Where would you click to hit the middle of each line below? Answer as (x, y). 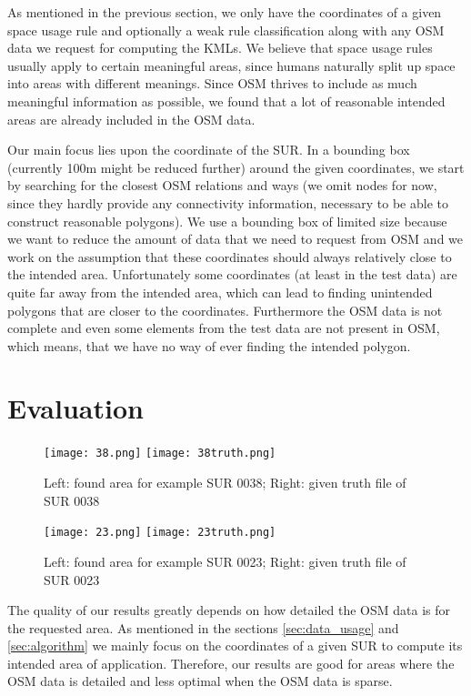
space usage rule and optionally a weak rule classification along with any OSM (226, 30)
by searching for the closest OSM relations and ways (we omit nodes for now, (222, 185)
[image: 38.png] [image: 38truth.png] (160, 454)
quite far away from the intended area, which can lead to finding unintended (220, 292)
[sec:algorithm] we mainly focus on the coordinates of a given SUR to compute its (235, 646)
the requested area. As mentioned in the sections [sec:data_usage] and (203, 627)
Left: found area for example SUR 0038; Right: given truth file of (225, 483)
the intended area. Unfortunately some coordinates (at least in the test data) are (232, 274)
